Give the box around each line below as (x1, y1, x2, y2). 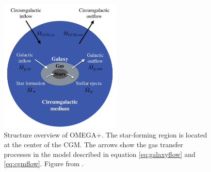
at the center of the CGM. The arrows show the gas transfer (4, 139, 183, 150)
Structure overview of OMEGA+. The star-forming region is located (4, 130, 207, 140)
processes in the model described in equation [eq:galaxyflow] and (4, 149, 195, 159)
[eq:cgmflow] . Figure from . (4, 158, 84, 169)
